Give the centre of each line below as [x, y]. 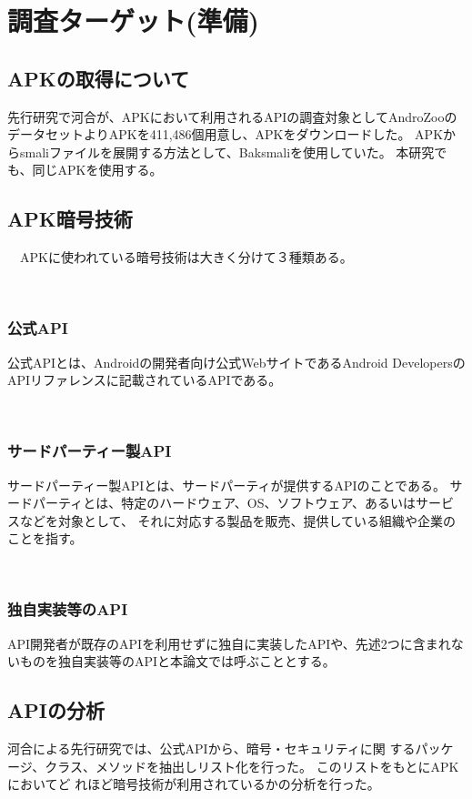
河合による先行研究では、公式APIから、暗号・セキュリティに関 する [211, 748]
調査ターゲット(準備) [134, 20]
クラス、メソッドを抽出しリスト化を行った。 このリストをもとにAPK [252, 766]
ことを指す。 [45, 538]
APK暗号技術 [70, 219]
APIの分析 [56, 710]
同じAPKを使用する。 [97, 170]
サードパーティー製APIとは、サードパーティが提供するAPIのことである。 [226, 485]
